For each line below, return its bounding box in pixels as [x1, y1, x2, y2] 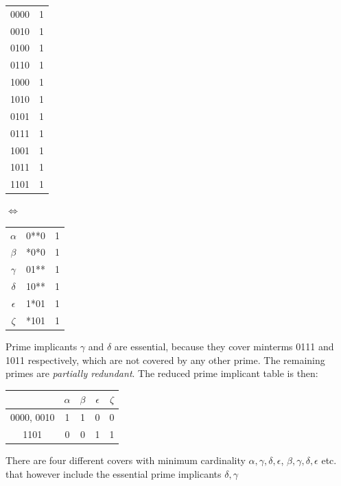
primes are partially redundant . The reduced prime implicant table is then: [5, 366, 318, 380]
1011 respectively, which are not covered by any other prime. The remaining [5, 352, 325, 367]
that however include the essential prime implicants [5, 466, 222, 481]
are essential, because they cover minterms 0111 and [114, 339, 334, 353]
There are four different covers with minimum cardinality [5, 453, 246, 467]
